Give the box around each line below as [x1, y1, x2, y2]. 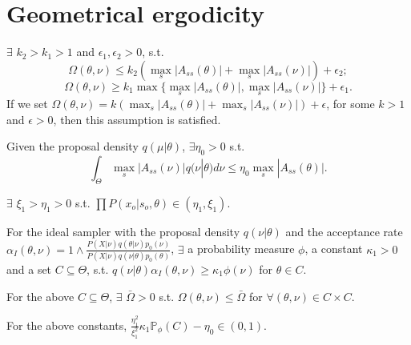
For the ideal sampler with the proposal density [6, 223, 240, 239]
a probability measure [187, 240, 295, 257]
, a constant [304, 240, 363, 257]
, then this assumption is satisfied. [53, 110, 221, 127]
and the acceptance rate [285, 223, 403, 239]
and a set [6, 260, 52, 277]
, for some [326, 94, 375, 111]
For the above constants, [6, 316, 127, 333]
